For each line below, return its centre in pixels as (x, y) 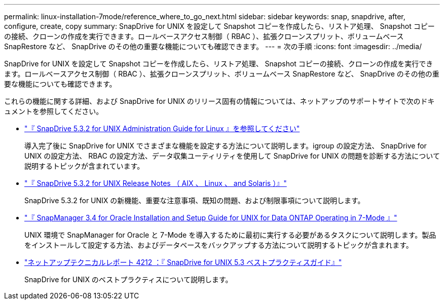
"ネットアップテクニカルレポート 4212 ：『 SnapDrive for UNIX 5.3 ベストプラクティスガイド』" (183, 262)
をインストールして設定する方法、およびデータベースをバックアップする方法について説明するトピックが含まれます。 (219, 245)
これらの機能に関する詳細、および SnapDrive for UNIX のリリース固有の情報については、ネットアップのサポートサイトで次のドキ (219, 101)
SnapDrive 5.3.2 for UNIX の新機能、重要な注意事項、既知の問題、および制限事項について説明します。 (195, 200)
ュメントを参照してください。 (54, 111)
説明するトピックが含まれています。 (84, 166)
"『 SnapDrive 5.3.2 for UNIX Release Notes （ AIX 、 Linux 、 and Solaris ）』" (156, 183)
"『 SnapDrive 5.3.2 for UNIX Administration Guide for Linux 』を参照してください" (162, 128)
